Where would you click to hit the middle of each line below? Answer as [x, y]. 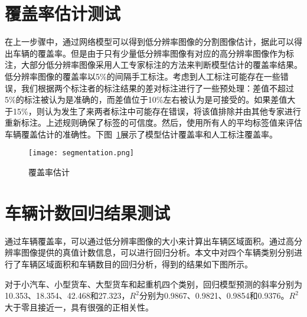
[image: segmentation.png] [81, 153]
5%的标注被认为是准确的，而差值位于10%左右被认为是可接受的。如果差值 [146, 99]
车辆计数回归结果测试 [88, 212]
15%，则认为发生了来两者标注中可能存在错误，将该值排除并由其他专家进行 [157, 111]
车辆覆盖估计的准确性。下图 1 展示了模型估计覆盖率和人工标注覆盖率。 [141, 134]
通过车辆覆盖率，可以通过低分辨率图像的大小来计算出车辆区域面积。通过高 [149, 241]
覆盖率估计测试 [63, 13]
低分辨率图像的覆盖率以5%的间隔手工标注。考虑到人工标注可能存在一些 [143, 76]
